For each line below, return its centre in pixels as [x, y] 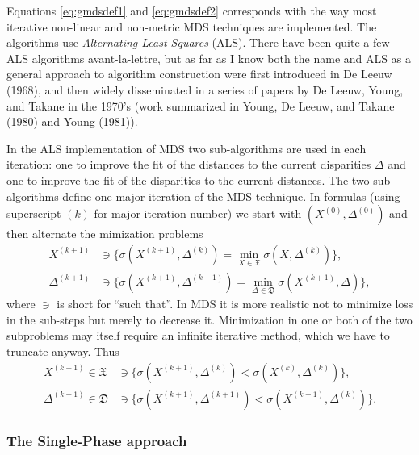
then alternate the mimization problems [105, 234]
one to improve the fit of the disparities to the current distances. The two [188, 179]
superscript [34, 213]
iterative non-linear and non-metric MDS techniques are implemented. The [192, 26]
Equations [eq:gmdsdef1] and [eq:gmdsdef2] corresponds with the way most [192, 10]
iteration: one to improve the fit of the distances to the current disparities [189, 164]
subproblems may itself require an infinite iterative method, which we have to [198, 335]
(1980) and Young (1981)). [72, 121]
